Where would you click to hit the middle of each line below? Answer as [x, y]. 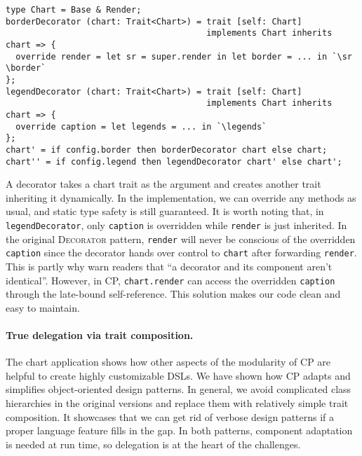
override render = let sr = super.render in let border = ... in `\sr [184, 56]
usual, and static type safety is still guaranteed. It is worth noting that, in [165, 211]
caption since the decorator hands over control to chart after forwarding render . [181, 253]
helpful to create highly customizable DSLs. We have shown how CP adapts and [178, 375]
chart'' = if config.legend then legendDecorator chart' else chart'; [174, 161]
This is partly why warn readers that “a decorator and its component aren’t [169, 266]
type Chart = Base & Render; [74, 10]
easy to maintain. [43, 307]
